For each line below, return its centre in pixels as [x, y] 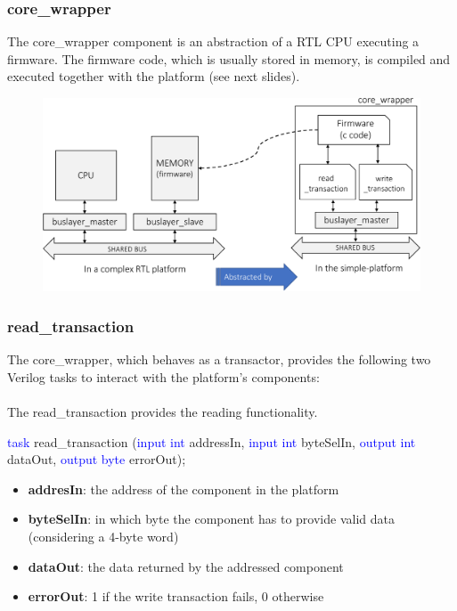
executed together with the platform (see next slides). [154, 76]
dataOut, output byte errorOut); [97, 459]
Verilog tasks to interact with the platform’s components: [163, 376]
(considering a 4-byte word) [103, 536]
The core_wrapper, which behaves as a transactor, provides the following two [219, 359]
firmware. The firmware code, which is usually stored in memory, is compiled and [229, 58]
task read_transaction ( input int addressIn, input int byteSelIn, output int [212, 441]
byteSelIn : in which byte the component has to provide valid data [211, 519]
